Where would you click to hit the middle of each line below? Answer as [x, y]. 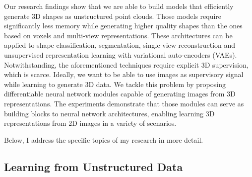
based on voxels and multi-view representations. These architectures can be [118, 35]
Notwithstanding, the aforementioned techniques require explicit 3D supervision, [126, 64]
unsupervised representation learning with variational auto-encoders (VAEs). [121, 54]
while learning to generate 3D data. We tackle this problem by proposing [115, 84]
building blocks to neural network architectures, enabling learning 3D [109, 113]
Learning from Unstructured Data [94, 166]
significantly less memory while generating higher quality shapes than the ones [123, 26]
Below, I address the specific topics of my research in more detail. [104, 139]
